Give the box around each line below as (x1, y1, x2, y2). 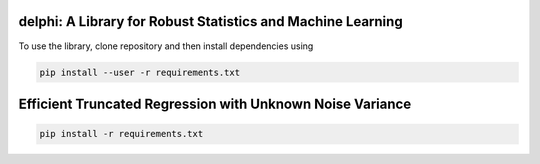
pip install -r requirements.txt (39, 128, 204, 140)
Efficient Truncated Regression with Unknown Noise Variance (18, 95, 412, 112)
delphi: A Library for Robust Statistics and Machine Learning (18, 13, 404, 30)
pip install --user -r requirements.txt (39, 66, 240, 78)
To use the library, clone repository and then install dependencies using (18, 40, 314, 52)
